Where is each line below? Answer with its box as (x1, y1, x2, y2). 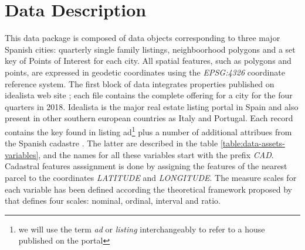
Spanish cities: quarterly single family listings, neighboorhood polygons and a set (5, 43, 296, 55)
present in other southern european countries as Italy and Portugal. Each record (5, 112, 293, 124)
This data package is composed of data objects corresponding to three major (5, 32, 280, 44)
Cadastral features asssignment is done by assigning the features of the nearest (5, 160, 287, 172)
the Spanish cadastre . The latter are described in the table (5, 137, 218, 149)
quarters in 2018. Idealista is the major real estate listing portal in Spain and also (5, 100, 299, 112)
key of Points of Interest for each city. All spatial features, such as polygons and (5, 54, 292, 67)
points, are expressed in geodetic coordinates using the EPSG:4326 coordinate (5, 66, 285, 78)
